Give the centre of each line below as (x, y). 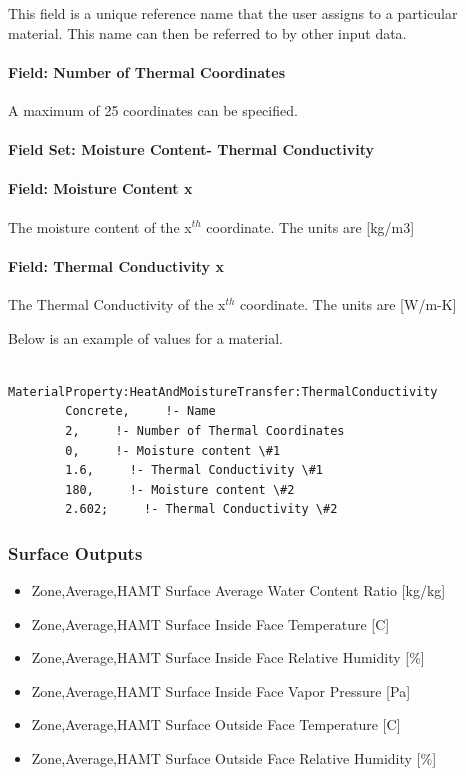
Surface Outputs (75, 552)
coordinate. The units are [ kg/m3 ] (310, 226)
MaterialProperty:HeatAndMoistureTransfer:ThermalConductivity (223, 391)
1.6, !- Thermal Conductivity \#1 (194, 470)
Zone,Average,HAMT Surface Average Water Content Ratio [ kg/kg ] (238, 590)
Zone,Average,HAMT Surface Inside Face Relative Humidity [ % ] (228, 657)
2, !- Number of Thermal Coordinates (205, 430)
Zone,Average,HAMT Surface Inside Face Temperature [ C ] (210, 623)
